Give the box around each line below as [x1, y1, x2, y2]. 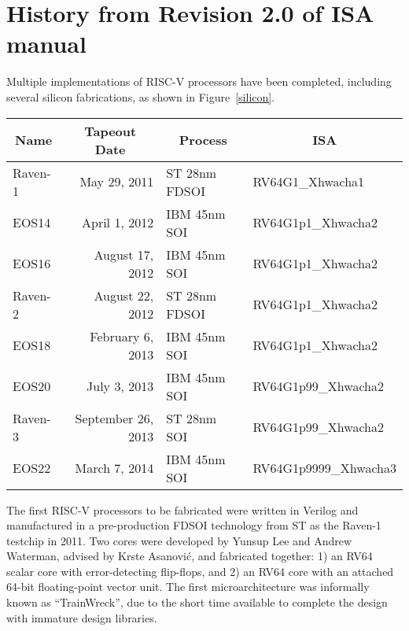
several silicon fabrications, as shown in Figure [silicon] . [6, 88, 275, 105]
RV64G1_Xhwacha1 [252, 172, 365, 190]
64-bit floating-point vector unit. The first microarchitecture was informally [6, 578, 370, 595]
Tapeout [84, 121, 137, 140]
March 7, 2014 [75, 459, 154, 477]
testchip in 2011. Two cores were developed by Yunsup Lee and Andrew [6, 532, 352, 548]
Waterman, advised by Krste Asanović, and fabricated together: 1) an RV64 [6, 548, 373, 564]
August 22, [94, 286, 154, 304]
